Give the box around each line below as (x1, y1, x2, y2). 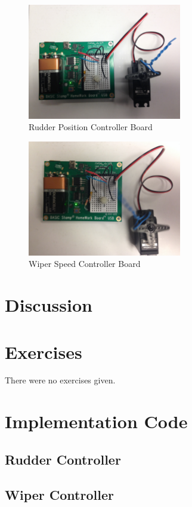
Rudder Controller (5, 450, 121, 468)
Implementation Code (5, 409, 188, 434)
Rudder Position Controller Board (29, 121, 153, 133)
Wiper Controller (5, 485, 114, 503)
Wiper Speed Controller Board (29, 257, 141, 270)
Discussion (5, 293, 92, 317)
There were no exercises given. (5, 374, 116, 386)
